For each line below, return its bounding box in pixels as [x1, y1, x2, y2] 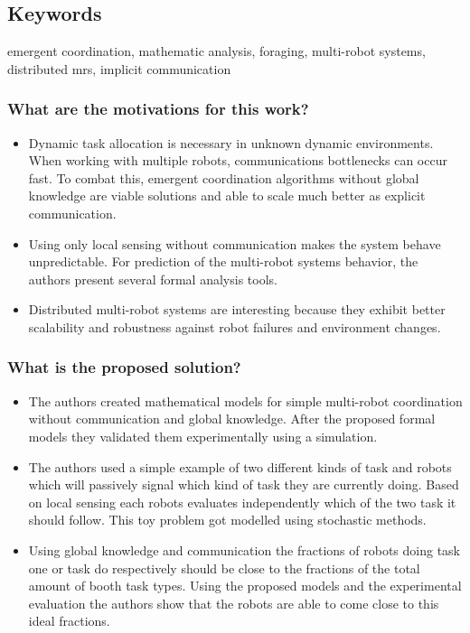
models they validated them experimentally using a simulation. [28, 426, 378, 445]
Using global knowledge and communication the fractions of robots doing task [28, 540, 460, 559]
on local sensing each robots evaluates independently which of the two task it [28, 492, 456, 511]
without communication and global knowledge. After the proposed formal [28, 409, 436, 428]
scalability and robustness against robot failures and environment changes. [28, 317, 441, 336]
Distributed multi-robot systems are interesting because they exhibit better [28, 300, 446, 319]
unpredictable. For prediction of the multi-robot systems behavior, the [28, 252, 418, 271]
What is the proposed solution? [7, 356, 241, 378]
